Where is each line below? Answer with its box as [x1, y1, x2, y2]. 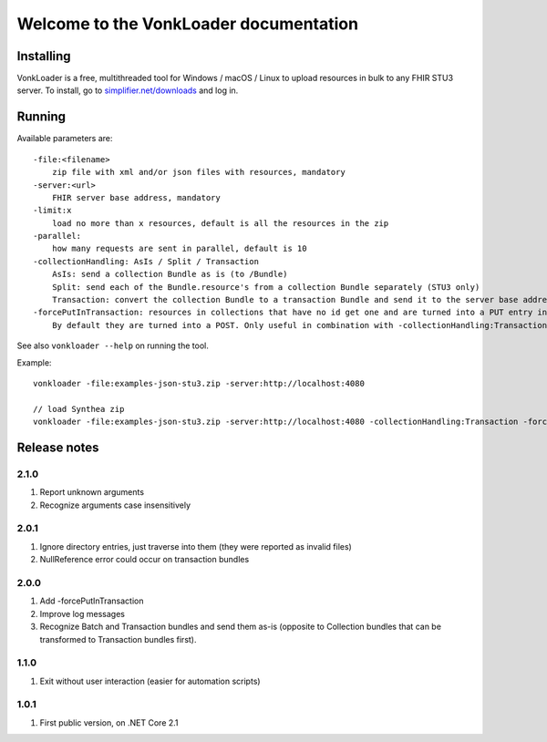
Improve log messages [39, 608, 125, 619]
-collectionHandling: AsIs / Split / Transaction [33, 256, 260, 266]
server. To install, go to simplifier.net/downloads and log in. [16, 85, 239, 96]
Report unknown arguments [39, 487, 145, 498]
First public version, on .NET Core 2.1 [39, 716, 179, 728]
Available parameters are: [16, 133, 113, 144]
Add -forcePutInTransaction [39, 595, 144, 606]
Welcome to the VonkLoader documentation [16, 14, 359, 34]
